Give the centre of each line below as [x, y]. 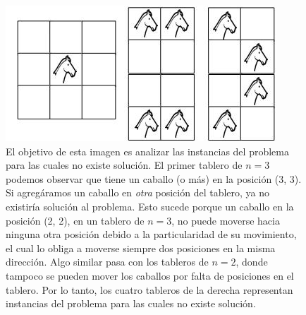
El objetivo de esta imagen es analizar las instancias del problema [147, 151]
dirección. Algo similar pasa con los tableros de [107, 262]
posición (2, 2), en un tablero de [75, 220]
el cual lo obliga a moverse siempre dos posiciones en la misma [141, 248]
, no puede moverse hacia [226, 220]
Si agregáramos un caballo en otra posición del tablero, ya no [138, 192]
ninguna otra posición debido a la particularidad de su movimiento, [151, 234]
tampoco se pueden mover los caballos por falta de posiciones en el [150, 275]
